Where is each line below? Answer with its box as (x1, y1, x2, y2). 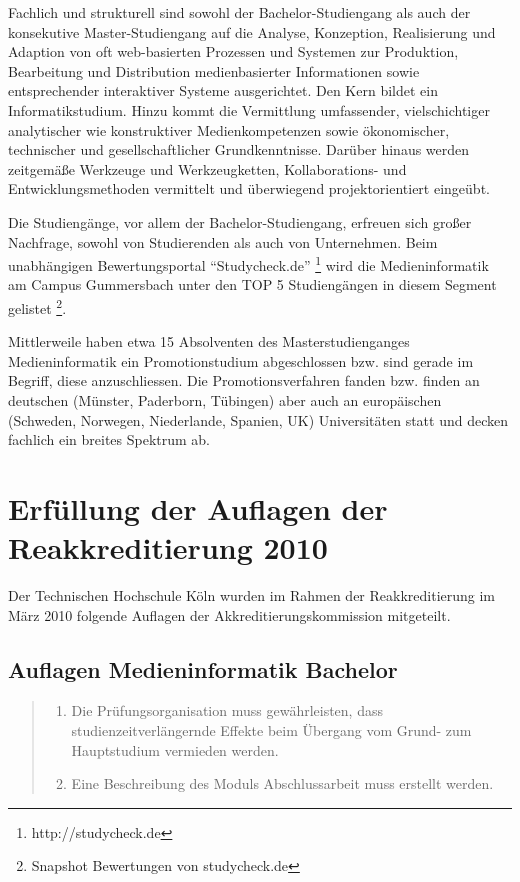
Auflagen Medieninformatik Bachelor (8, 653, 398, 684)
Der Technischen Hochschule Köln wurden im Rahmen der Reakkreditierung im (8, 585, 496, 606)
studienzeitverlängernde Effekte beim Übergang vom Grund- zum (71, 720, 472, 741)
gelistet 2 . (8, 294, 67, 318)
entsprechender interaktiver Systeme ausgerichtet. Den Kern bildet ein (8, 80, 438, 101)
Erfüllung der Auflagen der (8, 487, 388, 528)
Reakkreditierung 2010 (8, 527, 328, 568)
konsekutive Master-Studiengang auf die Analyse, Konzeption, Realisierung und (8, 21, 496, 42)
